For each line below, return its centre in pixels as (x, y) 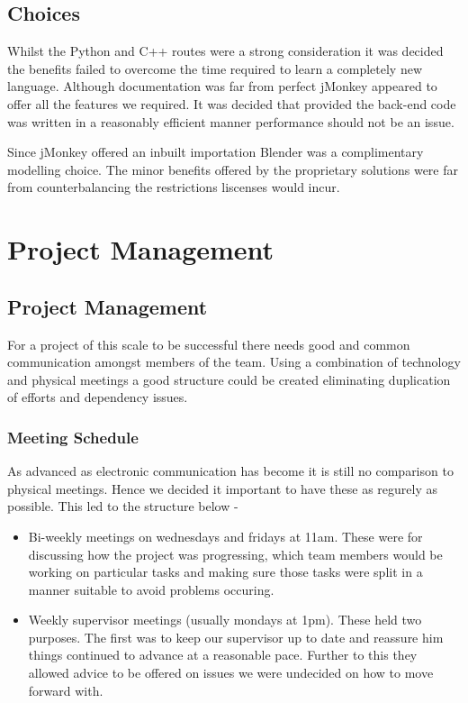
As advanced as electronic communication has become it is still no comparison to (230, 471)
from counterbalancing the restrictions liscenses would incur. (174, 187)
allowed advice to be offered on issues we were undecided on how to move (231, 673)
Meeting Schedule (73, 437)
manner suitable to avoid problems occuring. (151, 589)
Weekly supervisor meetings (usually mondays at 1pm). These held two (225, 620)
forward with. (66, 690)
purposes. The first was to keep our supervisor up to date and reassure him (236, 637)
